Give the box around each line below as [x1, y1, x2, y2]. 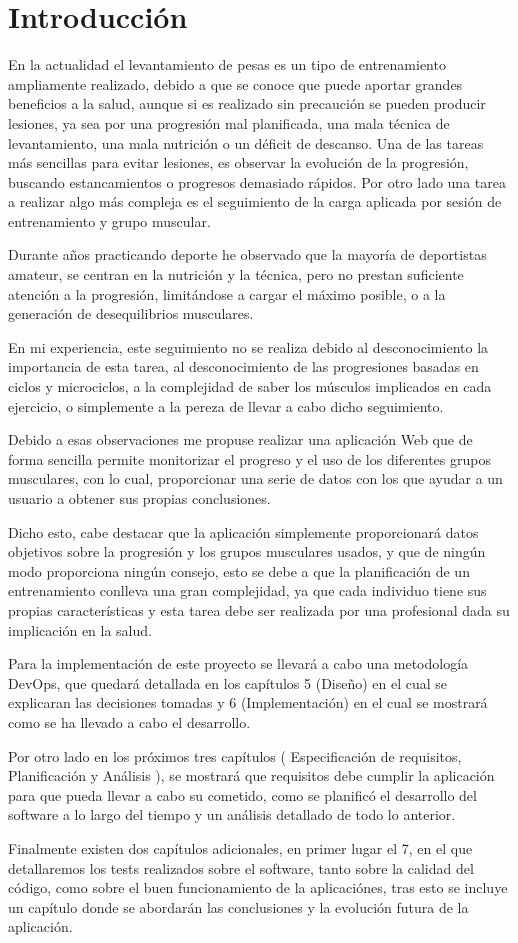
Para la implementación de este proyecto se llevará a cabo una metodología [8, 653, 469, 674]
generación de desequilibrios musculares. [8, 303, 254, 324]
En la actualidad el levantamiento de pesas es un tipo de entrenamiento [8, 54, 446, 75]
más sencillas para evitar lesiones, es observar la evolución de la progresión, [8, 152, 469, 173]
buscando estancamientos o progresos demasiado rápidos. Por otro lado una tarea [8, 171, 506, 192]
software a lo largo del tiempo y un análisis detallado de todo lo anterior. [8, 804, 456, 825]
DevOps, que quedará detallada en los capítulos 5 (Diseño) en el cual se [8, 672, 448, 693]
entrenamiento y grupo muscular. [8, 210, 211, 231]
